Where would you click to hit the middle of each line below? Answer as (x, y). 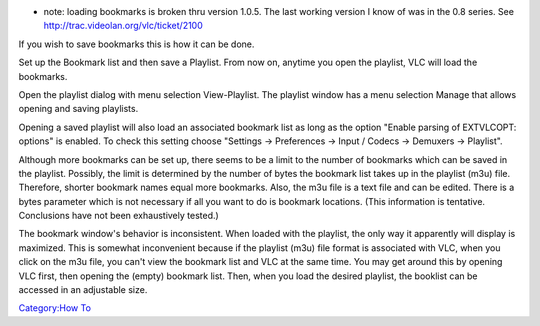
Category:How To (55, 308)
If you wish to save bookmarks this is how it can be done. (136, 44)
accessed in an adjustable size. (83, 290)
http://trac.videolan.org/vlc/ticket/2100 (123, 26)
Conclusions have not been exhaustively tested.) (118, 216)
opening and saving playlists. (78, 109)
